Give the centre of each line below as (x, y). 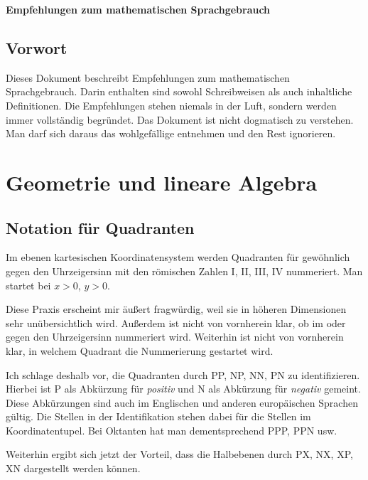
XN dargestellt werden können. (73, 468)
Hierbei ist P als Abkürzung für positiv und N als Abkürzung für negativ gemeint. (183, 389)
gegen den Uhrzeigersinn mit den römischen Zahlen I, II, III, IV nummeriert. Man (184, 271)
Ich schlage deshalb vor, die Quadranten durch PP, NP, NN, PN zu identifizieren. (183, 374)
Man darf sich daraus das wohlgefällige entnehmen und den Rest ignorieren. (171, 133)
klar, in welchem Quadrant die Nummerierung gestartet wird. (140, 350)
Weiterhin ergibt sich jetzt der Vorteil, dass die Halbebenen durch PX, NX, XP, (179, 454)
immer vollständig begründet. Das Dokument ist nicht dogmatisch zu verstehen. (180, 119)
